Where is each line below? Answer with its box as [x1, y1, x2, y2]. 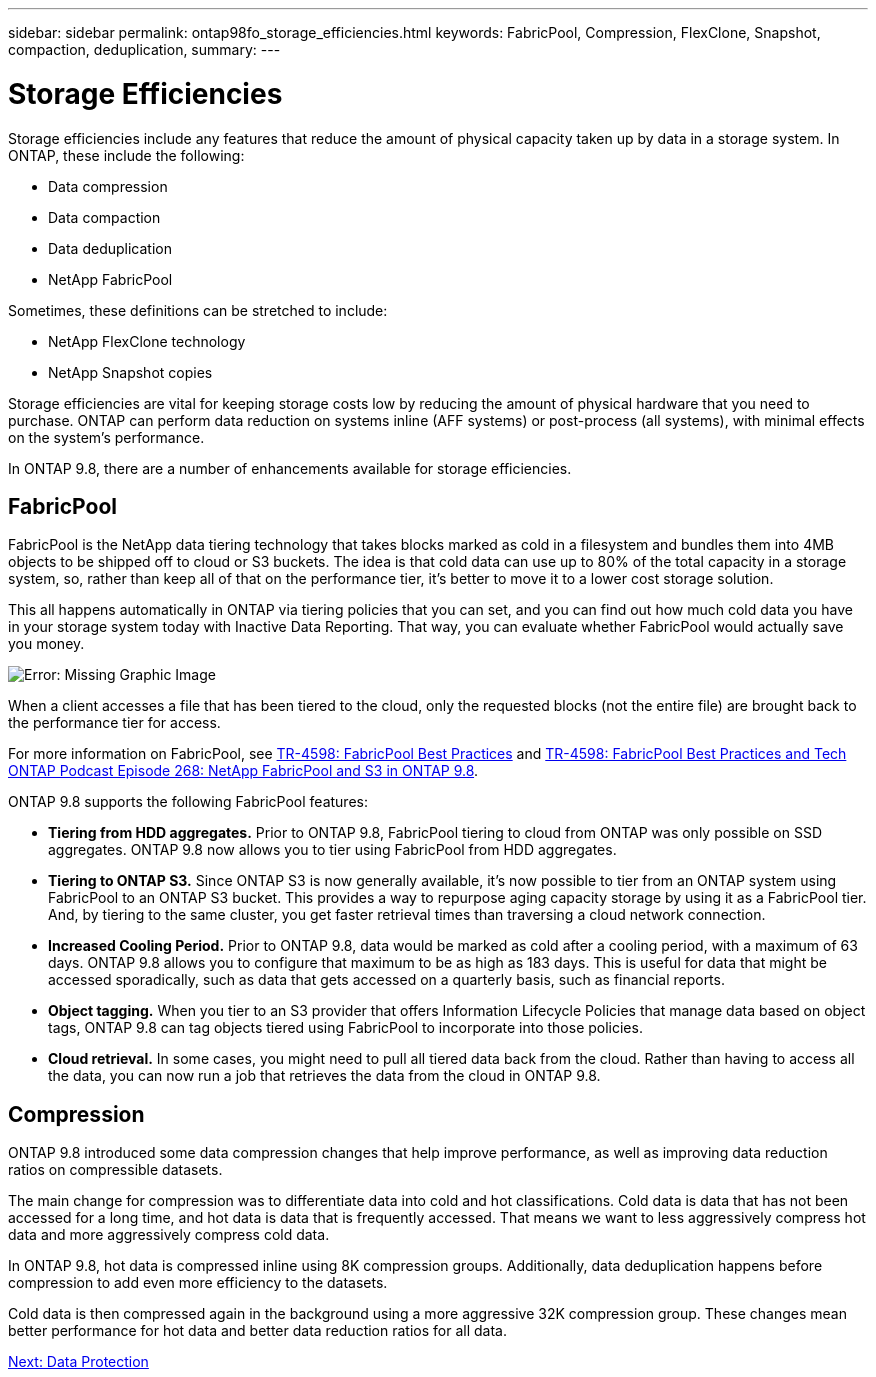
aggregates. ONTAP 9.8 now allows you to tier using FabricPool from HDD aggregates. [48, 841, 617, 859]
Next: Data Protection [8, 1353, 149, 1371]
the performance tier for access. [8, 714, 221, 732]
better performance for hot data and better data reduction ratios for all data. [8, 1322, 507, 1340]
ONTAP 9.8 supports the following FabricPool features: [8, 793, 368, 811]
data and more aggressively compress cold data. [8, 1226, 330, 1244]
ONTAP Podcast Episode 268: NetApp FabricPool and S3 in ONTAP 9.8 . [8, 762, 479, 780]
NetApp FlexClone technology [48, 332, 246, 350]
